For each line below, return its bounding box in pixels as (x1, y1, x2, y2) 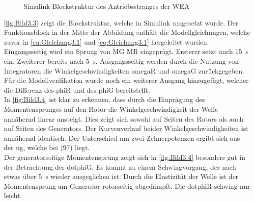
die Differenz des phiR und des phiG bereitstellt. (4, 84, 150, 95)
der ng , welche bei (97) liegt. (4, 142, 90, 152)
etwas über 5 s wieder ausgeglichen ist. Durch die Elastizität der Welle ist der (4, 171, 239, 181)
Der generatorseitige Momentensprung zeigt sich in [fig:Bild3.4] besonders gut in (4, 151, 245, 162)
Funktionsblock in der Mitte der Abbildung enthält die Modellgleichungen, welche (4, 27, 250, 37)
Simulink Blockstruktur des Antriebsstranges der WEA (24, 1, 190, 11)
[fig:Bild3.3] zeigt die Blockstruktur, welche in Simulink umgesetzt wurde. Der (4, 17, 239, 27)
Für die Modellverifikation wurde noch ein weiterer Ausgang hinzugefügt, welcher (4, 75, 249, 85)
